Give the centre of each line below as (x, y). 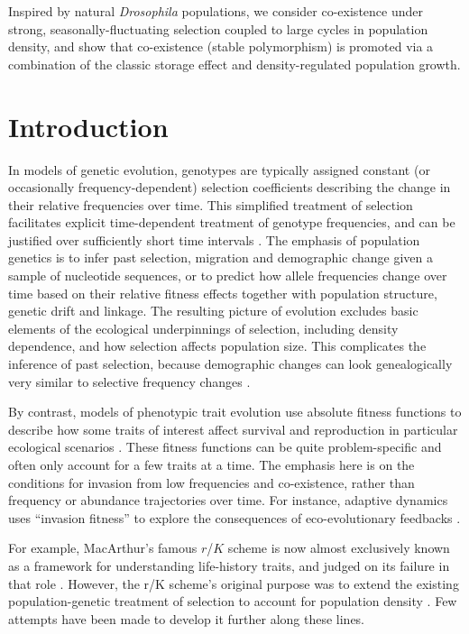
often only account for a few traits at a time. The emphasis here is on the (212, 464)
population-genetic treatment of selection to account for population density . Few (233, 601)
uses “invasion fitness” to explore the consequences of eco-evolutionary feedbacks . (234, 517)
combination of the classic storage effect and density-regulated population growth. (234, 64)
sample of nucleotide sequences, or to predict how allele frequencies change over (228, 276)
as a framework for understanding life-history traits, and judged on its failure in (229, 565)
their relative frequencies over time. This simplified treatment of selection (211, 204)
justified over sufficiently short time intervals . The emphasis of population (214, 239)
